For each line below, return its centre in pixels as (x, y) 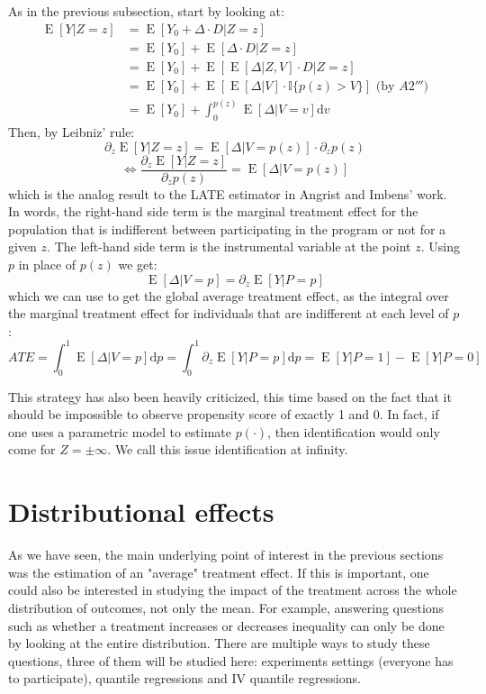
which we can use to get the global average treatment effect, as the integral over (229, 295)
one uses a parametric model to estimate (120, 431)
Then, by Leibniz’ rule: (72, 131)
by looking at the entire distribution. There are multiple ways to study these (219, 643)
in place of (47, 265)
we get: (138, 265)
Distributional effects (141, 511)
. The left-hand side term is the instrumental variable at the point (229, 247)
